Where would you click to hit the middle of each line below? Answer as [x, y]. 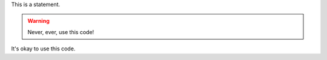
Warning [38, 21]
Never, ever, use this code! [61, 32]
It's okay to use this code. [43, 49]
